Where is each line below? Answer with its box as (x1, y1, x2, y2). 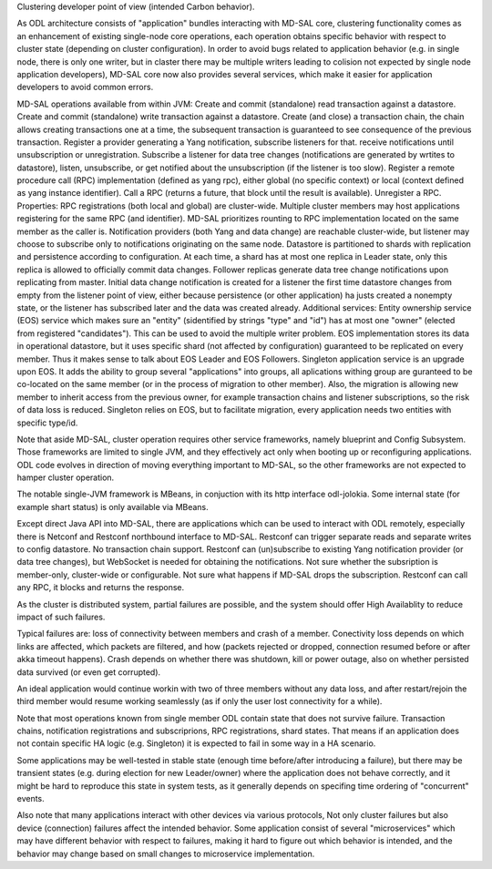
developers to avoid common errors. (16, 82, 154, 93)
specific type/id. (16, 417, 78, 428)
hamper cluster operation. (16, 472, 115, 483)
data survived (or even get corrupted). (16, 666, 161, 678)
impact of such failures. (16, 611, 106, 622)
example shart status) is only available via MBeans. (16, 501, 209, 512)
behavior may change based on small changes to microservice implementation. (16, 848, 315, 859)
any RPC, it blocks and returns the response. (16, 582, 185, 593)
